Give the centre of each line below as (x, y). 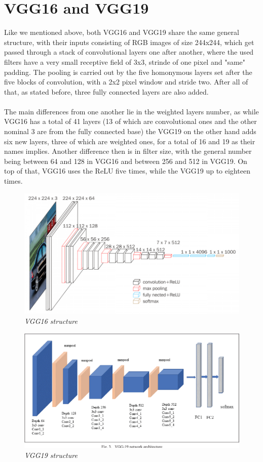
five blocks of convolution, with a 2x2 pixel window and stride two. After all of (126, 82)
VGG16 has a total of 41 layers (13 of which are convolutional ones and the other (130, 121)
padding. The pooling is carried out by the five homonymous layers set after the (128, 72)
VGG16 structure (51, 321)
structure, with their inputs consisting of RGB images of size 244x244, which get (129, 42)
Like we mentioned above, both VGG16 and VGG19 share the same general (122, 32)
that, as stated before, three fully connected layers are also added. (106, 91)
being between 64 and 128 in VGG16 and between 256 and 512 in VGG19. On (126, 161)
